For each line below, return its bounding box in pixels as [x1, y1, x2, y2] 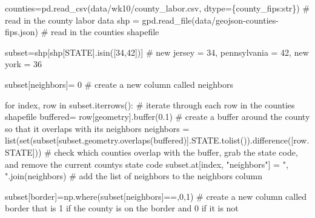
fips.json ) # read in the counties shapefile [5, 25, 159, 38]
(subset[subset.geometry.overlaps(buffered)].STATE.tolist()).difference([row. [30, 134, 310, 147]
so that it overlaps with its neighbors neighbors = [5, 122, 190, 134]
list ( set [5, 134, 30, 147]
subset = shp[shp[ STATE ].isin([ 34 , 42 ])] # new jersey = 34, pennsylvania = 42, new [5, 45, 309, 58]
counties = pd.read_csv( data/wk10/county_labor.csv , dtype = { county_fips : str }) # [5, 2, 310, 14]
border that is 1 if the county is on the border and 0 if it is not [5, 202, 239, 214]
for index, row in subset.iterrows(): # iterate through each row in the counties [5, 98, 295, 111]
